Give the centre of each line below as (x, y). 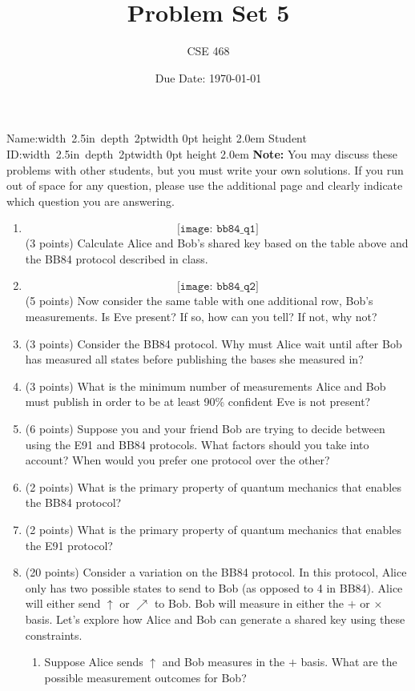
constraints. (54, 635)
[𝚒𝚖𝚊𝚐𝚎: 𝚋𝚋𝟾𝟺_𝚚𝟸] (218, 287)
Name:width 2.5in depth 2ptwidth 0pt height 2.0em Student (157, 138)
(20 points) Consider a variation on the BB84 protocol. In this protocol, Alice (216, 572)
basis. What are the (349, 662)
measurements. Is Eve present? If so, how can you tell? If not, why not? (201, 317)
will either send (63, 603)
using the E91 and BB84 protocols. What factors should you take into (197, 444)
